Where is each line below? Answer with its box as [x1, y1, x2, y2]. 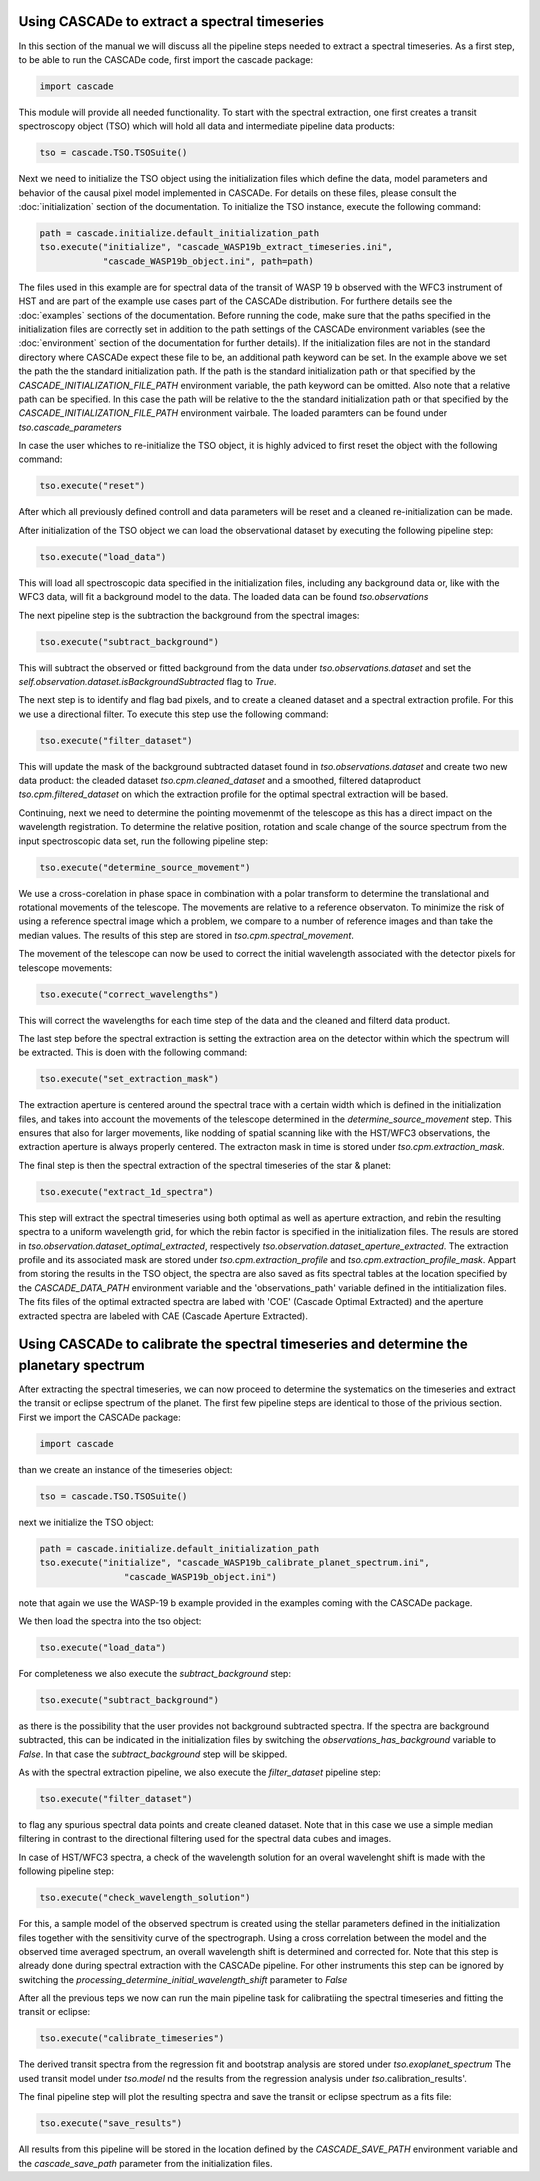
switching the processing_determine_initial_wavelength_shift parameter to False [18, 1973, 348, 1985]
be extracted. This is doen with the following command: [18, 1046, 248, 1059]
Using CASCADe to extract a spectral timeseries [18, 13, 325, 30]
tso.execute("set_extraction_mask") [39, 1073, 220, 1085]
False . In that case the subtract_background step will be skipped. [18, 1748, 288, 1760]
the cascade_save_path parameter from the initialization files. [18, 2157, 273, 2169]
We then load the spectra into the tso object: [18, 1615, 202, 1627]
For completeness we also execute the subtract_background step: [18, 1667, 292, 1679]
